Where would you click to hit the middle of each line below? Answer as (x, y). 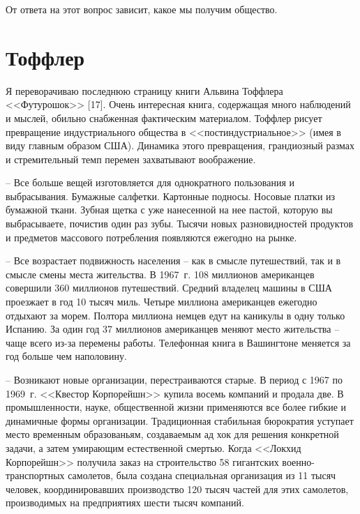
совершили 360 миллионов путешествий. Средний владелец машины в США (169, 288)
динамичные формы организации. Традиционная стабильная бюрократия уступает (180, 420)
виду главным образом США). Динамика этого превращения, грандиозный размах (180, 145)
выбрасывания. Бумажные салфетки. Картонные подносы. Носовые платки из (171, 196)
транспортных (35, 475)
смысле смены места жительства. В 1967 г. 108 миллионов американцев (160, 274)
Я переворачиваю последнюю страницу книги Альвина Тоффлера (144, 90)
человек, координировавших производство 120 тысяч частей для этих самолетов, (177, 489)
